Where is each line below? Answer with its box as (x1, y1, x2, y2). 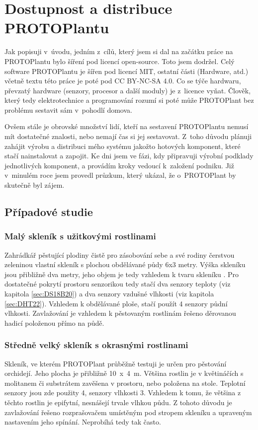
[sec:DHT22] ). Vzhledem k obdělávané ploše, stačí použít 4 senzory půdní (4, 298, 228, 308)
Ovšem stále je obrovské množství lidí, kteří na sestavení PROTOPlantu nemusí (4, 121, 249, 132)
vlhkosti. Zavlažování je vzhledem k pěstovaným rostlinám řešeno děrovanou (4, 308, 236, 318)
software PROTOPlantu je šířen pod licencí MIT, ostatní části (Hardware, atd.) (4, 66, 249, 76)
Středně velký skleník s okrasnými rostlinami (4, 339, 188, 351)
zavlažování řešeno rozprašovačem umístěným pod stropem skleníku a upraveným (4, 407, 252, 417)
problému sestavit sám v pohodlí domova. (4, 104, 132, 115)
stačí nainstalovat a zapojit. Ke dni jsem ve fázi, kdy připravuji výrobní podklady (4, 150, 254, 161)
